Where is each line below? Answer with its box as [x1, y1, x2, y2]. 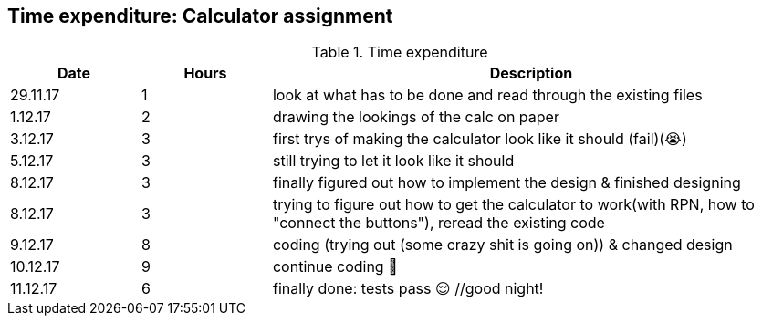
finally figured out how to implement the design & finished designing [272, 173, 741, 193]
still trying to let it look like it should [272, 151, 515, 171]
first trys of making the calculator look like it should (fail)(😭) [272, 130, 687, 149]
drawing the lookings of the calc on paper [272, 108, 559, 127]
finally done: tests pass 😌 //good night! [272, 279, 544, 298]
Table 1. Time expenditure [311, 43, 488, 62]
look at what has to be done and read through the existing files [272, 86, 703, 105]
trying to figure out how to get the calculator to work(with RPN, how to [272, 195, 755, 214]
